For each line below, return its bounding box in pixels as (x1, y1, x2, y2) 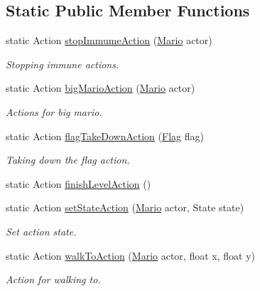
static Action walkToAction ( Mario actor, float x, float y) (6, 248, 255, 263)
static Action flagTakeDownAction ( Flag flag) (6, 128, 204, 143)
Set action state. (6, 223, 77, 238)
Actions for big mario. (6, 104, 102, 119)
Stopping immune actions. (6, 56, 119, 71)
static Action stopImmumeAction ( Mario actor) (6, 33, 212, 48)
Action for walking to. (6, 272, 101, 287)
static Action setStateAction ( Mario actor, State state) (6, 200, 244, 215)
